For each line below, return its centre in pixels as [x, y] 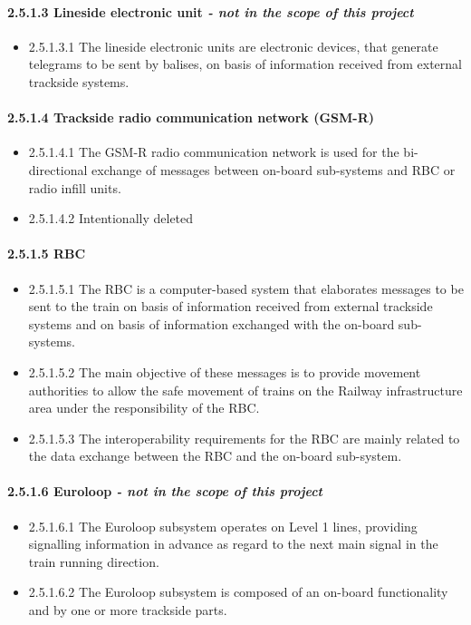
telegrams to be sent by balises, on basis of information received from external [245, 64]
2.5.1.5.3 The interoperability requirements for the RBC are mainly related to [244, 438]
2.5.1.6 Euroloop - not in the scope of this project [165, 491]
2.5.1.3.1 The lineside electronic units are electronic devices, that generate [233, 46]
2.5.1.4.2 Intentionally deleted [111, 218]
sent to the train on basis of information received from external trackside [231, 306]
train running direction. [94, 561]
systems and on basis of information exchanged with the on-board [211, 323]
